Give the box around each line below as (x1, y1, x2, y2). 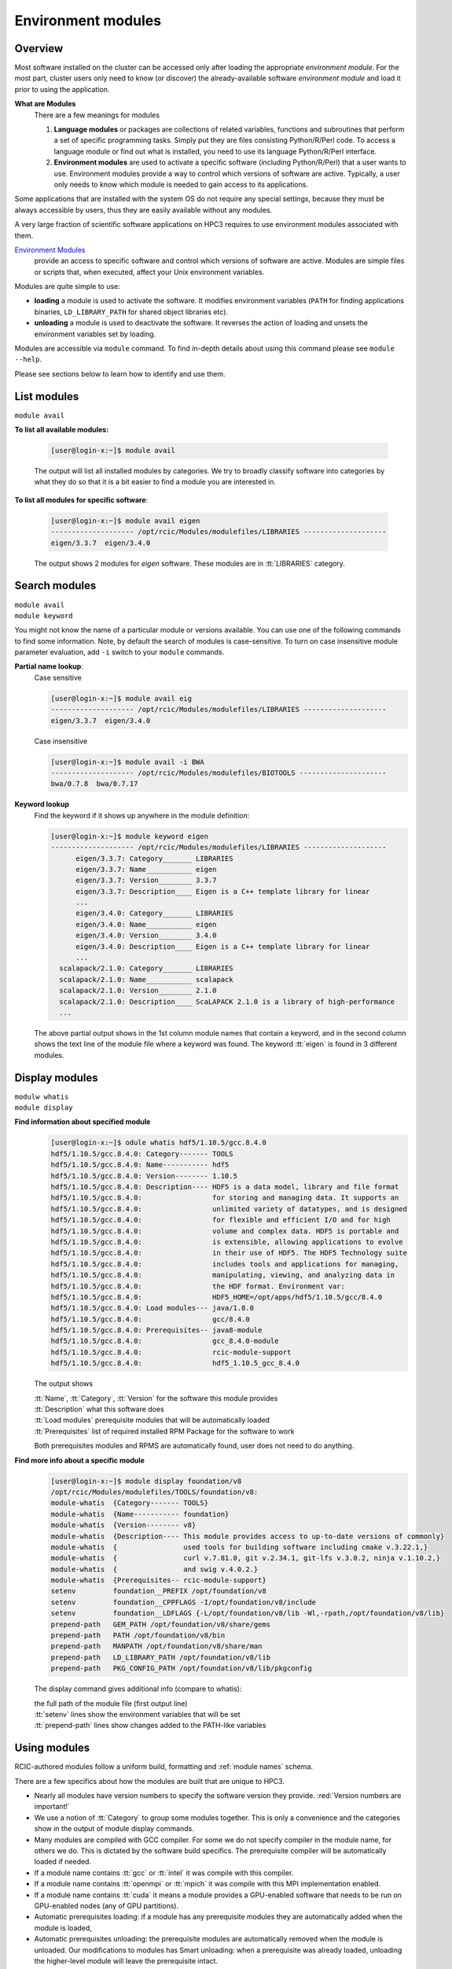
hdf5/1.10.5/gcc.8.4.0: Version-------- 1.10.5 (50, 1171, 237, 1181)
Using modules (14, 1741, 90, 1755)
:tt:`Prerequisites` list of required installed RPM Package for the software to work (34, 1426, 295, 1436)
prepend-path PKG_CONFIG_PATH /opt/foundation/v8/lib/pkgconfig (50, 1664, 312, 1673)
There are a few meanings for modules (34, 110, 160, 120)
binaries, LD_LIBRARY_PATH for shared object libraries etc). (34, 307, 228, 317)
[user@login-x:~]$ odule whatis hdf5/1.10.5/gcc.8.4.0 (50, 1138, 266, 1148)
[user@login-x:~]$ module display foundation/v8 (50, 1477, 242, 1485)
